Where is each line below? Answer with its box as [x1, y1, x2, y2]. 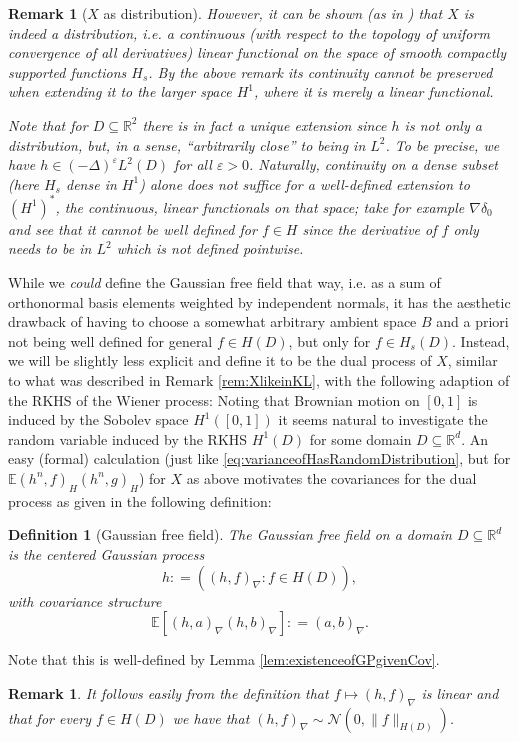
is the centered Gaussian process [8, 543, 205, 564]
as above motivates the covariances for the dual [186, 467, 477, 488]
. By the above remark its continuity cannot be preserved [148, 61, 493, 82]
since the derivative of [302, 218, 437, 239]
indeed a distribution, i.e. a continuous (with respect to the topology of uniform [8, 22, 490, 43]
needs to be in [8, 238, 92, 259]
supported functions [8, 61, 127, 82]
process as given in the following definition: [8, 490, 272, 511]
